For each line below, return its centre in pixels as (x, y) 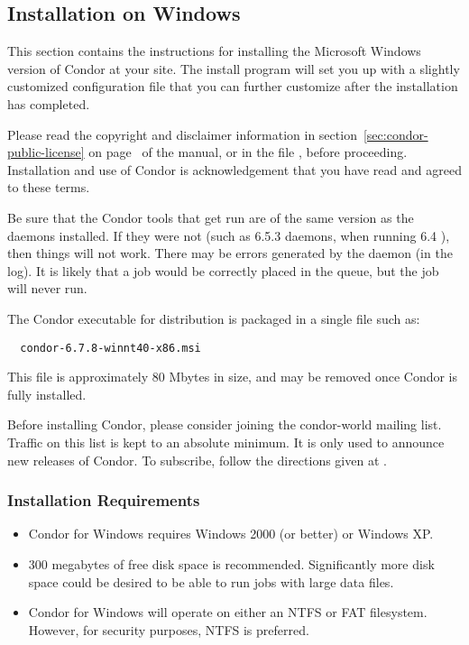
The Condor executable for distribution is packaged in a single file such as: (214, 318)
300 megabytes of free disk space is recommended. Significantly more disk (231, 563)
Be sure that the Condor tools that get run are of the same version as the (211, 217)
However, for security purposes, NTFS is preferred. (169, 629)
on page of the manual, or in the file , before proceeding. (248, 152)
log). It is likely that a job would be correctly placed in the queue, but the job (223, 270)
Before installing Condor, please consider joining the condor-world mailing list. (225, 424)
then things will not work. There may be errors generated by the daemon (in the (230, 253)
